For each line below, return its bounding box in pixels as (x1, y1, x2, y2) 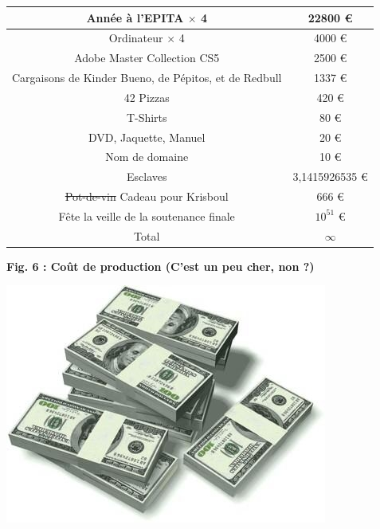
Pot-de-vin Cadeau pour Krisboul (65, 188, 229, 205)
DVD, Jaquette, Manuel (88, 128, 206, 145)
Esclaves (126, 168, 167, 185)
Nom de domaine (105, 148, 189, 165)
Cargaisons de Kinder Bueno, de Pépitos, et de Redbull (12, 69, 282, 86)
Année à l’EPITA (86, 9, 184, 25)
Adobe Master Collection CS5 (74, 49, 220, 66)
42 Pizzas (123, 88, 170, 105)
